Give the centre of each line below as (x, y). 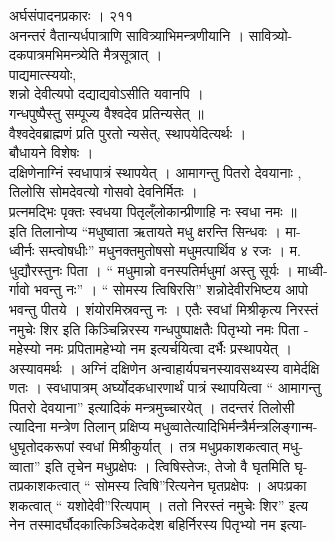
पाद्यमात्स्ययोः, (43, 73)
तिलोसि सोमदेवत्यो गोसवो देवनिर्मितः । (103, 191)
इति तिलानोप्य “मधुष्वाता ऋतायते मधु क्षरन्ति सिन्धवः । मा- (155, 230)
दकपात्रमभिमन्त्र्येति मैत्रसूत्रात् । (86, 54)
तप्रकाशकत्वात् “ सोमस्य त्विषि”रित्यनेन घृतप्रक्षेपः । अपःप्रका (158, 485)
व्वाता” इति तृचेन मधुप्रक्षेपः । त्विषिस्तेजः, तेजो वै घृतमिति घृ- (158, 465)
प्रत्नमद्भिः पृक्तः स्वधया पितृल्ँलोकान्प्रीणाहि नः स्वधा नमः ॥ (153, 210)
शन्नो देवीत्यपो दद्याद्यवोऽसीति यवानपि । (106, 93)
